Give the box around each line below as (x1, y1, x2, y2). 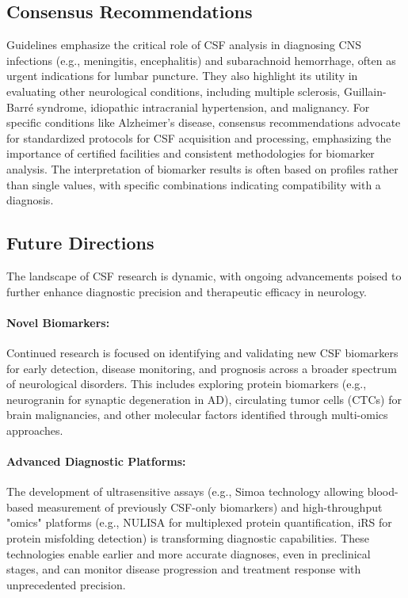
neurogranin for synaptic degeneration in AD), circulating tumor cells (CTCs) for (6, 390, 402, 407)
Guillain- (343, 82, 387, 99)
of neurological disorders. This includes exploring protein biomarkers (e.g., (6, 375, 367, 392)
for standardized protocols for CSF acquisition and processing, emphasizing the (6, 129, 391, 146)
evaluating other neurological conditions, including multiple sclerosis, (6, 82, 341, 99)
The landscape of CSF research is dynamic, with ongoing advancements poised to (6, 267, 402, 284)
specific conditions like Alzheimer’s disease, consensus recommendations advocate (6, 114, 401, 131)
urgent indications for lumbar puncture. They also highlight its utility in (6, 67, 358, 84)
